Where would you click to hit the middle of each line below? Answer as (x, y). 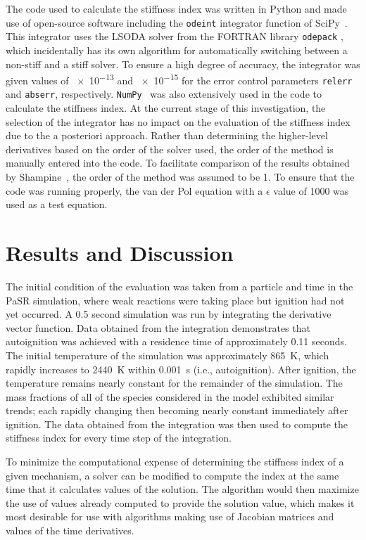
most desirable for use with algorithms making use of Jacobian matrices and (170, 516)
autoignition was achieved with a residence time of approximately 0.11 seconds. (176, 341)
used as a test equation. (57, 204)
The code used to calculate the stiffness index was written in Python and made (176, 8)
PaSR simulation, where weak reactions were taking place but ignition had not (175, 300)
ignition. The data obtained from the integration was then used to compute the (177, 424)
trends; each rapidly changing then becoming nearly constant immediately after (177, 410)
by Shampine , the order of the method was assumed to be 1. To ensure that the (180, 177)
